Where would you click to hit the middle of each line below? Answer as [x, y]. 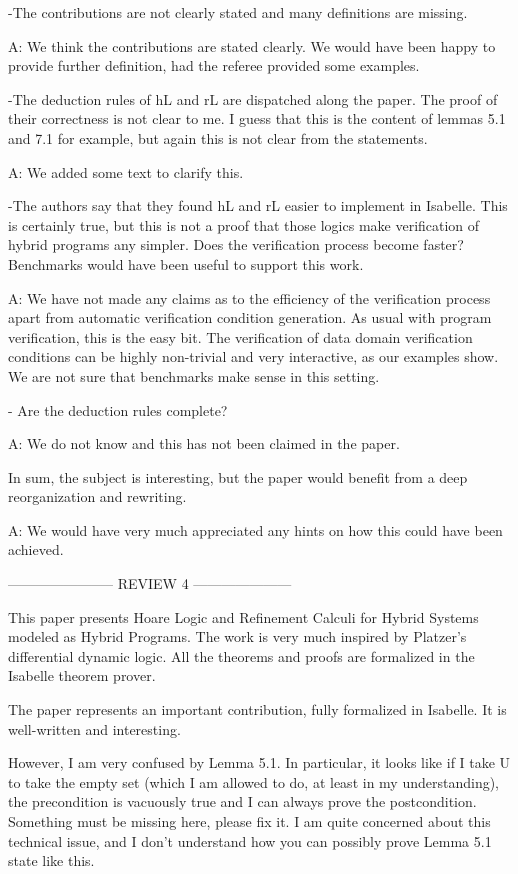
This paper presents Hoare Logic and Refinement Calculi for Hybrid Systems [243, 616]
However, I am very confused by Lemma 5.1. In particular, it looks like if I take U [259, 762]
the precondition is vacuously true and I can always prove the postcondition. [242, 801]
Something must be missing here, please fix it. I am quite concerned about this [249, 821]
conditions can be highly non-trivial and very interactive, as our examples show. [253, 356]
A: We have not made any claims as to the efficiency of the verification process [249, 297]
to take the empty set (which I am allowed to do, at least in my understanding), [254, 781]
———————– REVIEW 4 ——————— [150, 583]
